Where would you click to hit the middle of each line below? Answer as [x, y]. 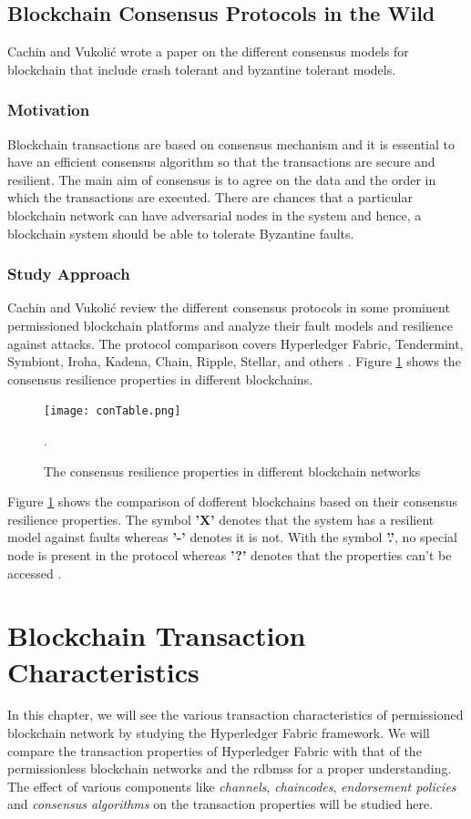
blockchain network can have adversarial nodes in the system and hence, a [215, 215]
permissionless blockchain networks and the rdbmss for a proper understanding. [230, 768]
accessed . [35, 573]
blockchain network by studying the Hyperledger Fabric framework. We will [219, 733]
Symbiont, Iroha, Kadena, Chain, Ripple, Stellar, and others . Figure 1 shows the [234, 361]
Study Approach [69, 274]
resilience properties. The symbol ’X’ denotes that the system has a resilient [221, 519]
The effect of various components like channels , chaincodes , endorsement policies [232, 786]
